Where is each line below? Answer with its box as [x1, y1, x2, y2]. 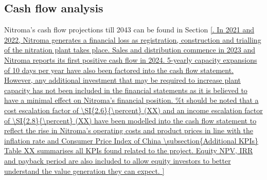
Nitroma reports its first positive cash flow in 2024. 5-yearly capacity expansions [4, 54, 257, 65]
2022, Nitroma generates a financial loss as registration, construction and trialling [4, 34, 261, 45]
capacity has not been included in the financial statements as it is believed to [4, 84, 247, 95]
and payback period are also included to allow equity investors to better [4, 155, 231, 166]
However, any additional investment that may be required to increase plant [4, 75, 241, 85]
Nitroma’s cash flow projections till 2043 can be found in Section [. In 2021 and [4, 24, 255, 35]
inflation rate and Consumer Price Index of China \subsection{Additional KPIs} [4, 135, 258, 146]
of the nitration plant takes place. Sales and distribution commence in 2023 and [4, 44, 255, 55]
